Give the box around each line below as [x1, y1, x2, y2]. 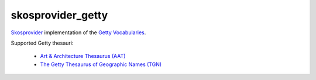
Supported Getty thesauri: [11, 39, 74, 46]
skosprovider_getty [11, 9, 108, 21]
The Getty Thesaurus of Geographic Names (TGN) [40, 61, 162, 68]
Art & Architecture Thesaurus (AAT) [40, 53, 126, 60]
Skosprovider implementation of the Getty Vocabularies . [11, 29, 146, 36]
